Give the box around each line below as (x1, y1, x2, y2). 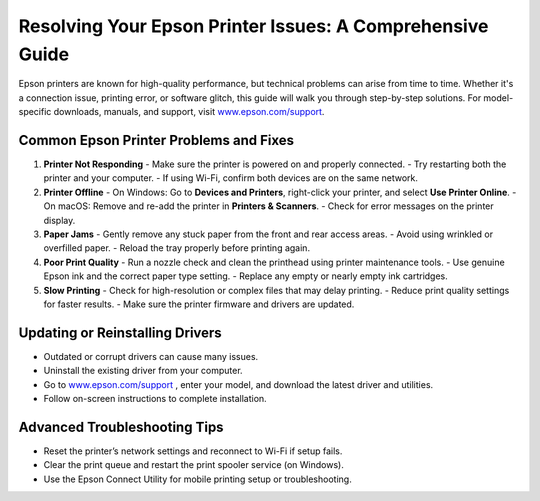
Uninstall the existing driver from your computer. (43, 365, 244, 377)
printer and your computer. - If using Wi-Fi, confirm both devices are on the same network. (43, 172, 419, 184)
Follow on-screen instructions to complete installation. (43, 393, 267, 405)
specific (18, 106, 52, 118)
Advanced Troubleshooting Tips (18, 418, 224, 435)
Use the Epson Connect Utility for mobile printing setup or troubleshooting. (43, 473, 352, 485)
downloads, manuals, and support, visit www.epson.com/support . (53, 106, 325, 118)
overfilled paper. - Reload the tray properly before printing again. (43, 242, 310, 254)
